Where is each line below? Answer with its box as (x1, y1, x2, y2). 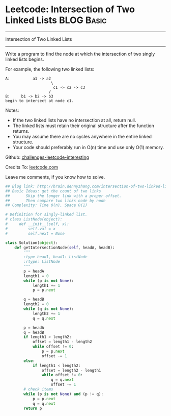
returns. (12, 128, 30, 134)
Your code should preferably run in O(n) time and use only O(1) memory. (12, 144, 164, 150)
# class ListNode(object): (5, 217, 63, 222)
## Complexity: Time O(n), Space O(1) (5, 203, 88, 208)
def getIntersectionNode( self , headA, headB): (14, 245, 115, 250)
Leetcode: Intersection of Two (5, 4, 135, 15)
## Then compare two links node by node (5, 198, 106, 203)
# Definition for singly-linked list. (5, 212, 88, 217)
